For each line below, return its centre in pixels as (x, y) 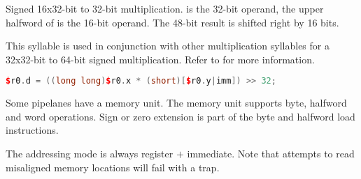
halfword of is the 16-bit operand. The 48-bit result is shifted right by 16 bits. (172, 22)
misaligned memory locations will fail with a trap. (113, 167)
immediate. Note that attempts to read (271, 154)
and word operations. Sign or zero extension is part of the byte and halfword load (180, 116)
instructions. (32, 130)
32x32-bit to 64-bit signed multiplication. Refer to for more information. (160, 59)
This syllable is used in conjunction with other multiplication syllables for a (168, 46)
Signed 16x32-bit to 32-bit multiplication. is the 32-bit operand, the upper (165, 8)
